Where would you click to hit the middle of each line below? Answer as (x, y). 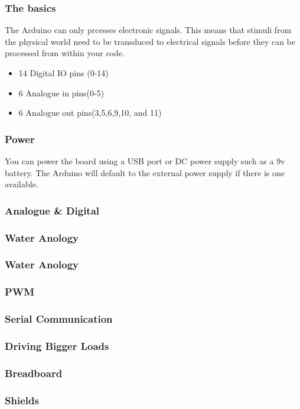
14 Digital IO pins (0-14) (63, 73)
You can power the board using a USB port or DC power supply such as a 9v (145, 161)
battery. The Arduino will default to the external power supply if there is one (145, 172)
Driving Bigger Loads (57, 345)
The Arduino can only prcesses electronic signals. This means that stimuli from (148, 30)
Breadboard (34, 373)
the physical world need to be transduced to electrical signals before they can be (150, 41)
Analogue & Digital (52, 210)
